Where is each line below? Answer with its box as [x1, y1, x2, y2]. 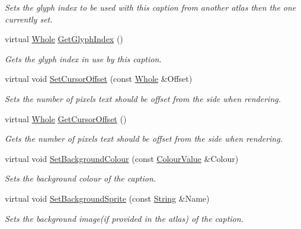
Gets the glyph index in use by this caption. [5, 52, 162, 65]
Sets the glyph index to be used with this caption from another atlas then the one [5, 1, 296, 13]
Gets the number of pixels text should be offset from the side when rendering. [5, 132, 283, 145]
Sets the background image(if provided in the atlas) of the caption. [5, 212, 244, 224]
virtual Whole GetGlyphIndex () [5, 33, 123, 45]
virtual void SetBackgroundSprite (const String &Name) [5, 192, 210, 204]
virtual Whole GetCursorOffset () [5, 112, 127, 125]
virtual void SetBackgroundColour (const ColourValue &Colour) [5, 152, 239, 164]
